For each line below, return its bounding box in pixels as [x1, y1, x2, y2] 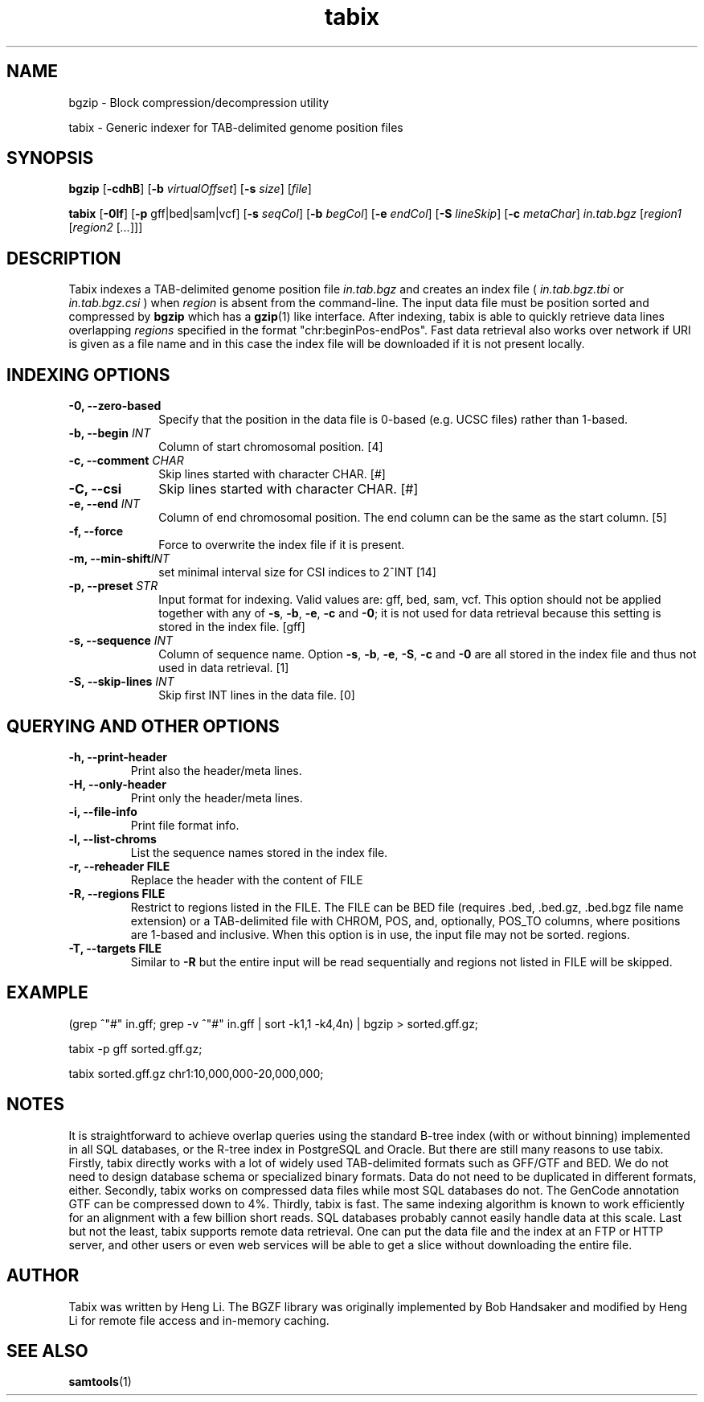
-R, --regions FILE [68, 886, 166, 900]
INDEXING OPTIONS [6, 364, 170, 385]
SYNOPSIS [6, 148, 94, 169]
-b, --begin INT [68, 426, 151, 441]
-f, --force [68, 524, 124, 539]
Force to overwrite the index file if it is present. [158, 538, 405, 552]
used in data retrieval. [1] [158, 661, 289, 675]
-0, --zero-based [68, 399, 162, 413]
